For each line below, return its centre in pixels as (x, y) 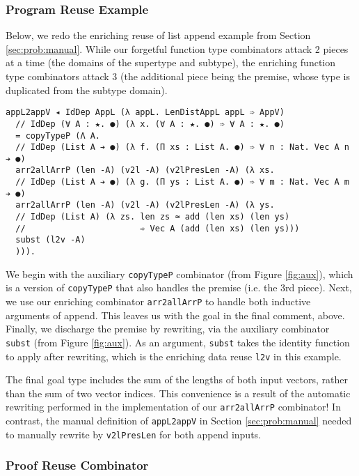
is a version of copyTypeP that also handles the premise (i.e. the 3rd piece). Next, (179, 287)
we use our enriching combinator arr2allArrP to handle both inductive (158, 301)
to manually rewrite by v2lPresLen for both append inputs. (134, 434)
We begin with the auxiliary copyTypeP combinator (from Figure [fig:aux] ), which (179, 274)
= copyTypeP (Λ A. (58, 136)
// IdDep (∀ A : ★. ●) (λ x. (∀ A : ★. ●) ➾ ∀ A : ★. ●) (150, 124)
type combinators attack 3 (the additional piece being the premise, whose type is (178, 76)
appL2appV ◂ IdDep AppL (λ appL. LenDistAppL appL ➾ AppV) (145, 113)
